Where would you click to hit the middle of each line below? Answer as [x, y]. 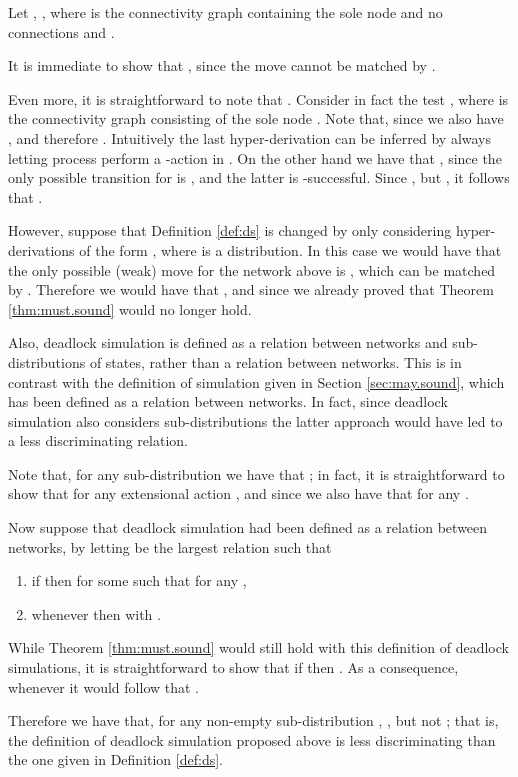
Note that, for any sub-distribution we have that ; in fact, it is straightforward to [256, 473]
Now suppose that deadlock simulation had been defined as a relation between [248, 527]
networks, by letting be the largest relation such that [170, 546]
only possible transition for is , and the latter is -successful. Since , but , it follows [259, 177]
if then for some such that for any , [139, 580]
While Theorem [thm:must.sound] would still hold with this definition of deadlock [258, 647]
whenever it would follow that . [103, 686]
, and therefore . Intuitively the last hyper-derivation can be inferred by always [250, 137]
